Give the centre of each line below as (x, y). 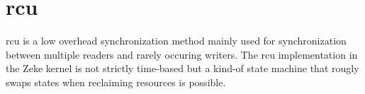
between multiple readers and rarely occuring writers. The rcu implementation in (182, 54)
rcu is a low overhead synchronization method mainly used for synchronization (176, 41)
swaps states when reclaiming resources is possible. (116, 82)
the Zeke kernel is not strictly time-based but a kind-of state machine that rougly (182, 68)
